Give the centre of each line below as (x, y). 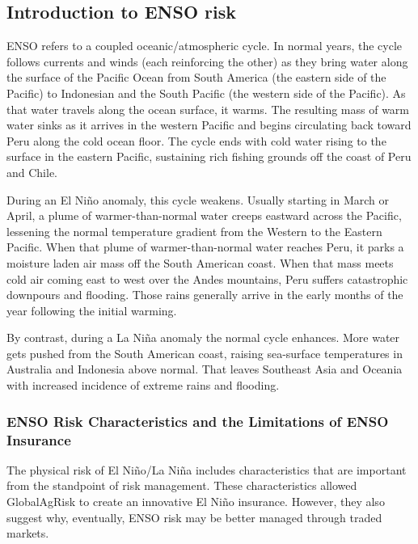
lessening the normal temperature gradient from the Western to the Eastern (194, 231)
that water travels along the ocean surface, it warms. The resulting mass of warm (208, 109)
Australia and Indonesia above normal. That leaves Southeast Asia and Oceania (205, 369)
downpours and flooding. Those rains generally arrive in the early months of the (205, 295)
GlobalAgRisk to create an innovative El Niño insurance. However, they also (196, 501)
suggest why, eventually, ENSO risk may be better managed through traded (194, 517)
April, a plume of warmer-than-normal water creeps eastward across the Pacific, (204, 215)
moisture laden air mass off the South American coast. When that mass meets (200, 262)
